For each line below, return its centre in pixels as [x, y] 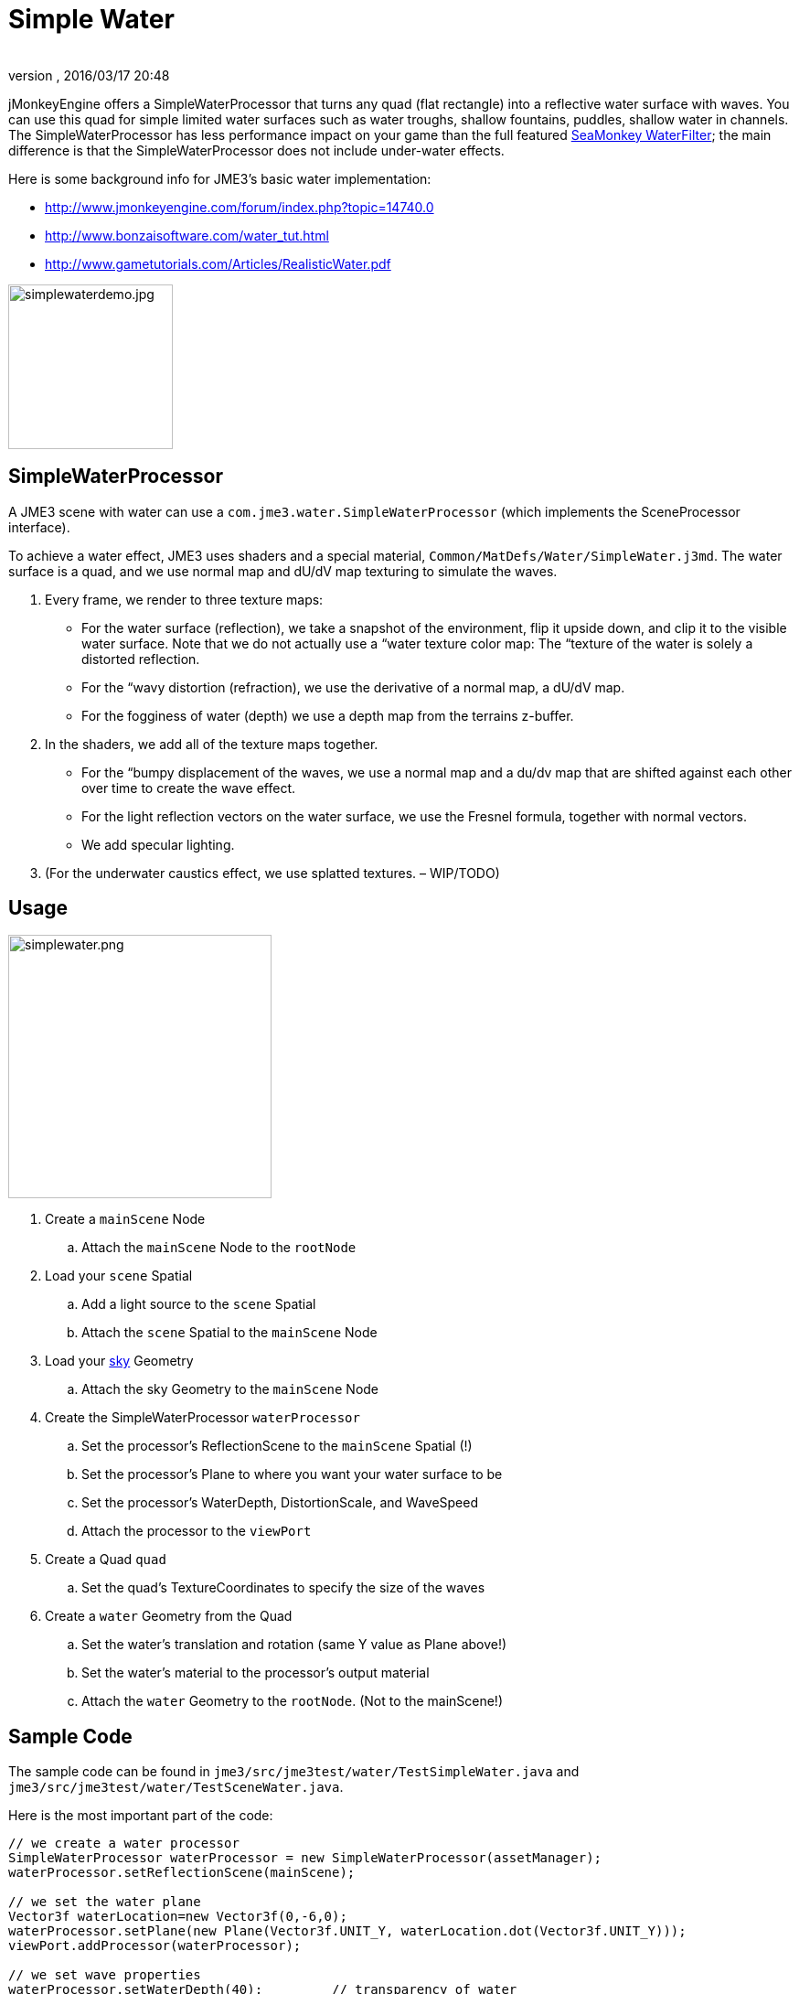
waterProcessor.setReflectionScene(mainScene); [182, 1873]
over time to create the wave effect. [189, 788]
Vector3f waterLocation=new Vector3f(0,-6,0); [178, 1917]
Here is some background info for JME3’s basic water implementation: [220, 178]
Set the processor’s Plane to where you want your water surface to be [292, 1474]
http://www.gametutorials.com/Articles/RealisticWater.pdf [218, 263]
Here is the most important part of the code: [141, 1816]
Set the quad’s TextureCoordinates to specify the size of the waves [283, 1588]
